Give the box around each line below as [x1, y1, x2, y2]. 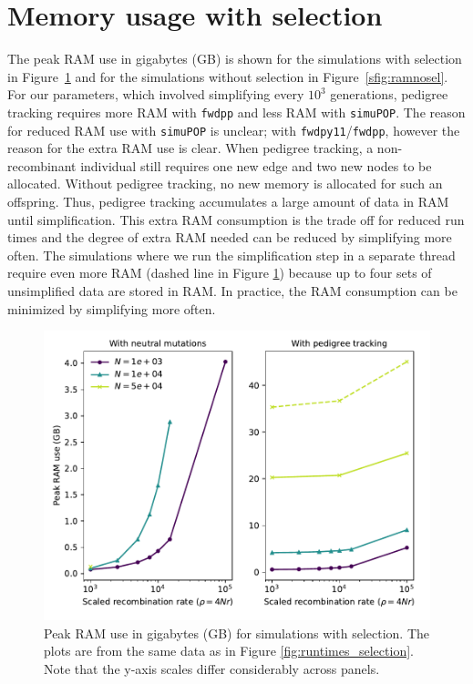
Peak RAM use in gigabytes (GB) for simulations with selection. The [44, 623, 430, 642]
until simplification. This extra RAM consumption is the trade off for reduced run [7, 209, 465, 229]
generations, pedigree [330, 85, 448, 104]
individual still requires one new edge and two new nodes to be [80, 156, 432, 175]
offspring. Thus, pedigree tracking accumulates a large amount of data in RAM [7, 192, 449, 210]
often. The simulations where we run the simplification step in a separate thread [7, 245, 456, 264]
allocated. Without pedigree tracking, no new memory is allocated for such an [7, 174, 443, 193]
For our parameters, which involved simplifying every [7, 85, 304, 104]
